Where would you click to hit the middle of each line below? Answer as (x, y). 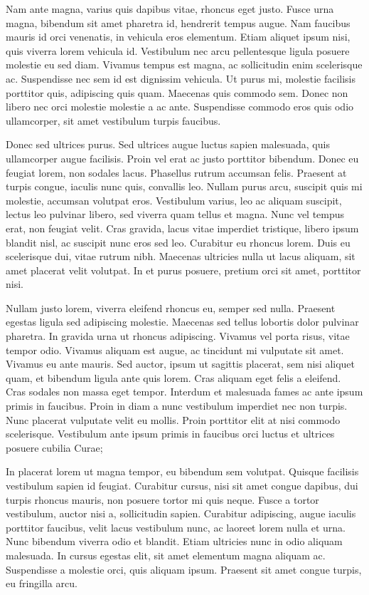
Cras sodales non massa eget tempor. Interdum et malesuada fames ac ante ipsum (184, 392)
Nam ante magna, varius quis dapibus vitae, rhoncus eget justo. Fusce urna (170, 9)
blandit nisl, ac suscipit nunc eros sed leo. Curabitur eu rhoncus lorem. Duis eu (178, 242)
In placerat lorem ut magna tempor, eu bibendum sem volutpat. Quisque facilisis (182, 471)
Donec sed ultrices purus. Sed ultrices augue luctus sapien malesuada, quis (168, 144)
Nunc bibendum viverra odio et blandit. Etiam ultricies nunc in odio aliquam (174, 541)
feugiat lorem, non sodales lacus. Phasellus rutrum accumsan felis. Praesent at (176, 172)
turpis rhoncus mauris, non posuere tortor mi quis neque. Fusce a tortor (162, 499)
